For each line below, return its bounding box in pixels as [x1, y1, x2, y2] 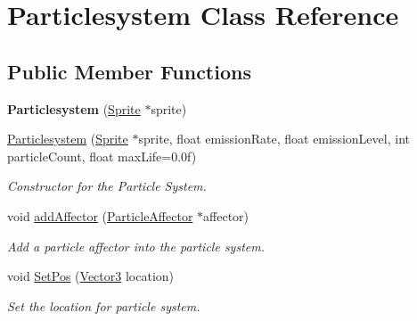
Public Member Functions [7, 57, 251, 85]
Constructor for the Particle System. [7, 177, 207, 195]
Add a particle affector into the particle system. [7, 236, 265, 255]
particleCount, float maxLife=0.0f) [7, 146, 197, 165]
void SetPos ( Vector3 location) [7, 267, 175, 285]
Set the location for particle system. [7, 296, 200, 315]
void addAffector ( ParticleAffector [7, 206, 193, 225]
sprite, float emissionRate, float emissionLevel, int [138, 129, 410, 148]
